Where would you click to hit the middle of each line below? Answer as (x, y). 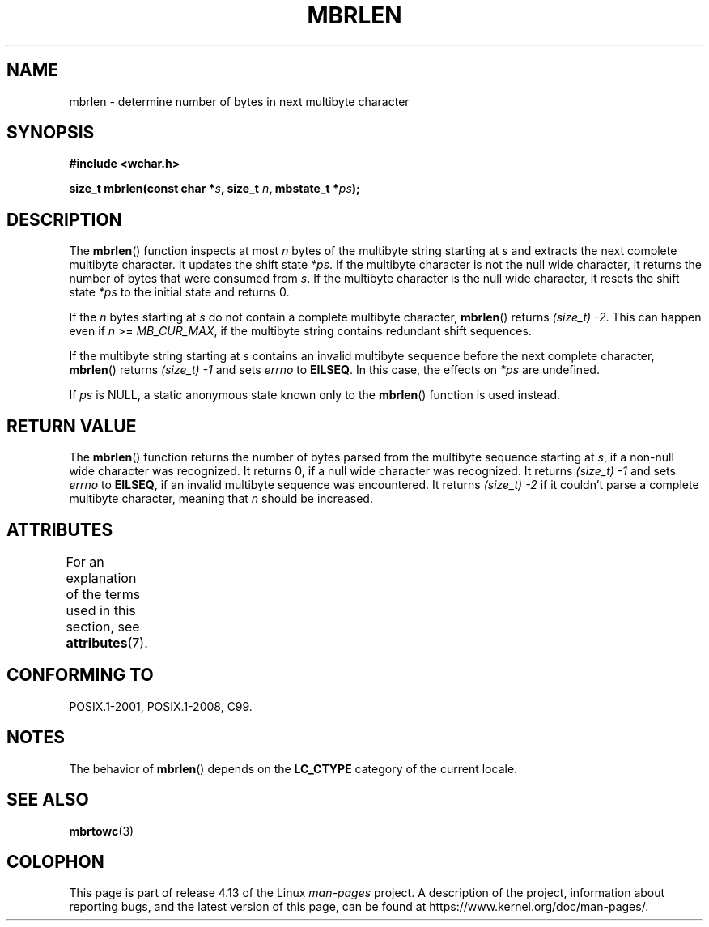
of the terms (103, 594)
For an (85, 561)
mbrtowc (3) (102, 831)
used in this (101, 610)
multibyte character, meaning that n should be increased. (221, 499)
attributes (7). (107, 642)
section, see (103, 626)
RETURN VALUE (72, 426)
